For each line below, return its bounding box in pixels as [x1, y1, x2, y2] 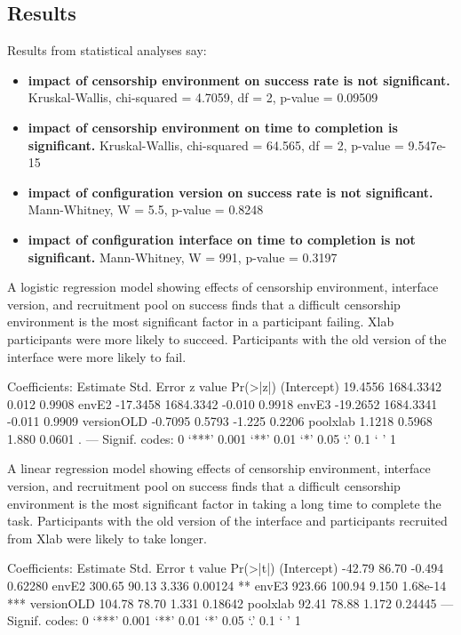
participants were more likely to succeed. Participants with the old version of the [7, 329, 447, 348]
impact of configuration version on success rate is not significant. [28, 182, 433, 201]
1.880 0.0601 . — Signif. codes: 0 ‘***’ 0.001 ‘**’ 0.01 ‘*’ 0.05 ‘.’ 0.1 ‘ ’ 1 [7, 429, 396, 447]
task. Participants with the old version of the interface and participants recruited [7, 511, 448, 530]
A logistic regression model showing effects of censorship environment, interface [7, 277, 439, 296]
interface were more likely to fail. [7, 347, 187, 366]
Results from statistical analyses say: [7, 41, 207, 60]
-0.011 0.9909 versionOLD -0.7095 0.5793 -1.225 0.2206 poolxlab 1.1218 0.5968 [7, 412, 433, 430]
